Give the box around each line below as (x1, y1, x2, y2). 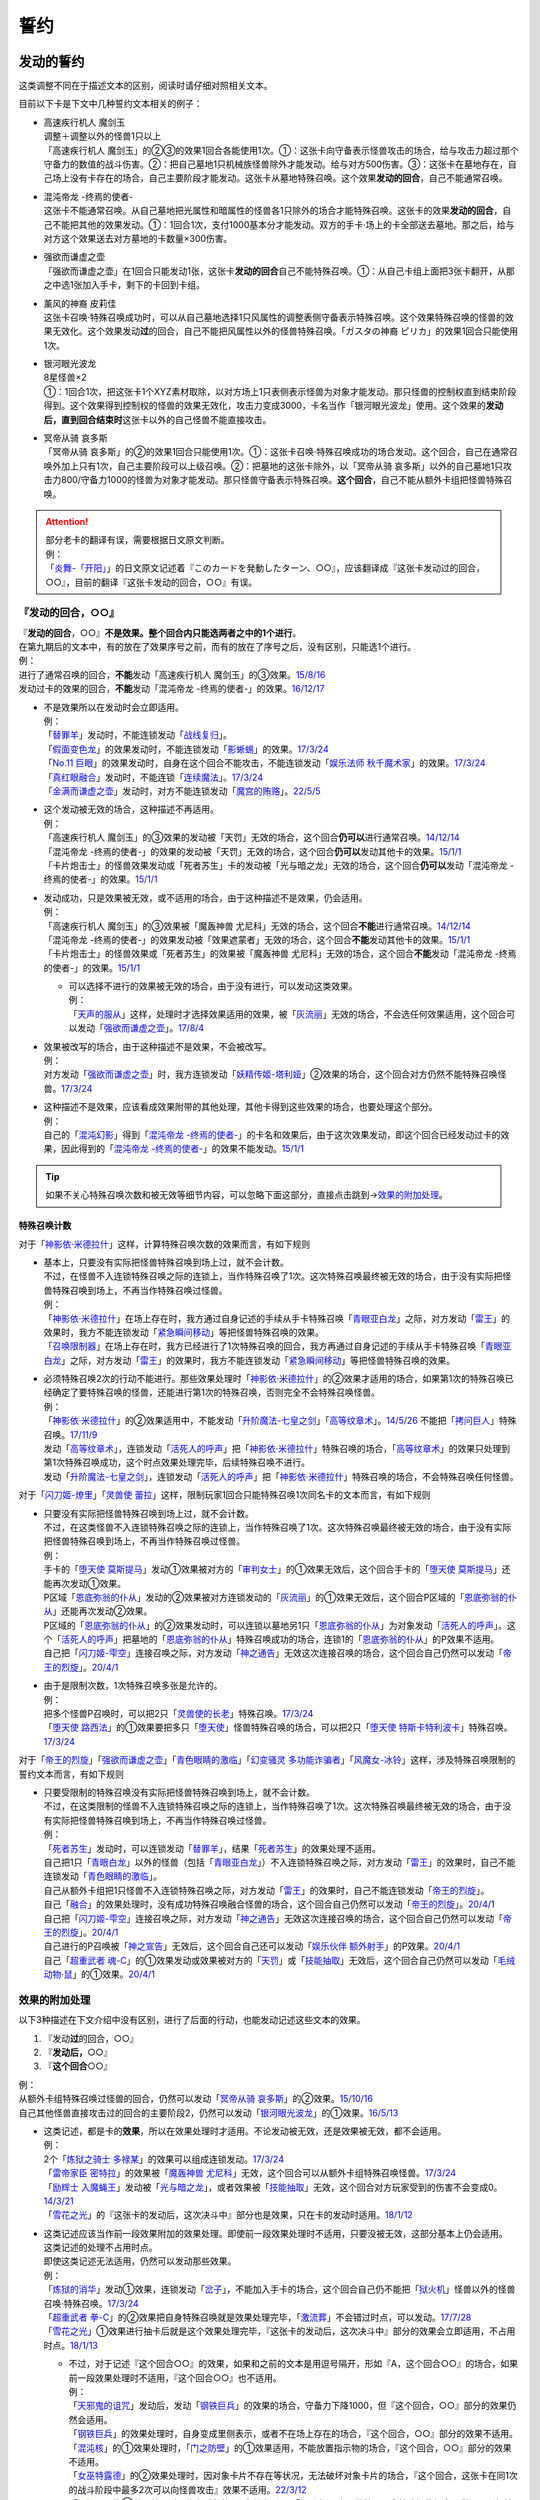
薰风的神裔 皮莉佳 (43, 297, 117, 309)
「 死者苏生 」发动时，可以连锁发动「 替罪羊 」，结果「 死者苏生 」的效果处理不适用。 (43, 1842, 381, 1854)
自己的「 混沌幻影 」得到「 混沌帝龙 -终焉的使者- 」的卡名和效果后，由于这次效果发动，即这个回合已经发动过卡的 (43, 1128, 501, 1140)
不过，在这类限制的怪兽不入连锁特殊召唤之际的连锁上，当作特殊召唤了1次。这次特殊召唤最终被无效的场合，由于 (43, 1800, 503, 1812)
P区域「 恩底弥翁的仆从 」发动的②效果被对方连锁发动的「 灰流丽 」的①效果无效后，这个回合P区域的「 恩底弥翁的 (43, 1591, 509, 1603)
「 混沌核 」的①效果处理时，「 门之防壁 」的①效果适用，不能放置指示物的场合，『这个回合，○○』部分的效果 (68, 2441, 512, 2454)
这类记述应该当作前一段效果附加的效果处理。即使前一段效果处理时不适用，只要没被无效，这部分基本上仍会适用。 (43, 2227, 508, 2239)
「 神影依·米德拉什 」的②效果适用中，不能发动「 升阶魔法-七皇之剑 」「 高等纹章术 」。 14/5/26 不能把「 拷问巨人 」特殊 (43, 1415, 517, 1427)
